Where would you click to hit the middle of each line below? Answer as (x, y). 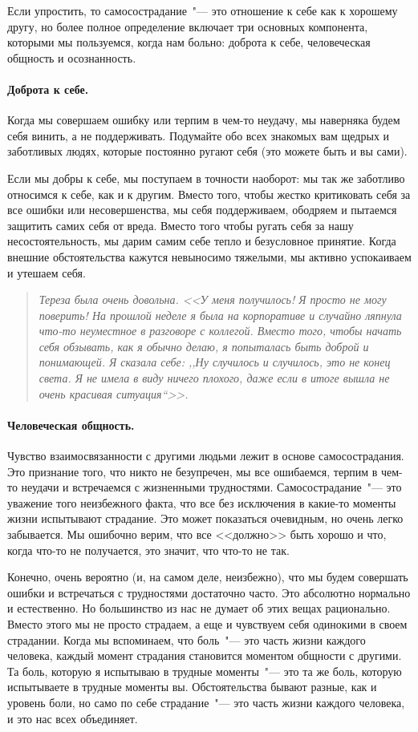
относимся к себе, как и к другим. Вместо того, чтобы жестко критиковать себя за (209, 194)
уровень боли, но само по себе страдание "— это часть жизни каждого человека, (206, 702)
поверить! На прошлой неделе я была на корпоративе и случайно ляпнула (220, 315)
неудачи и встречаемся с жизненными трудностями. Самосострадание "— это (211, 487)
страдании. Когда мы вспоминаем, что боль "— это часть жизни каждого (187, 639)
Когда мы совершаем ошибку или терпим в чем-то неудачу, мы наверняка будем (204, 120)
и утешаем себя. (47, 272)
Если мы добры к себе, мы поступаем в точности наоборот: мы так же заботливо (206, 178)
